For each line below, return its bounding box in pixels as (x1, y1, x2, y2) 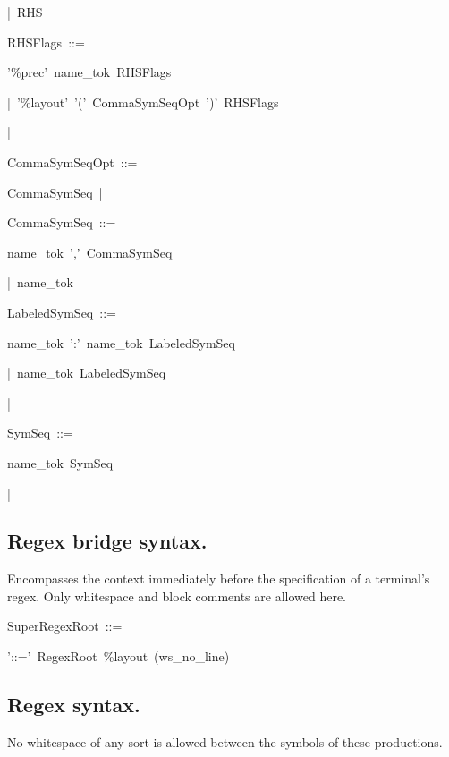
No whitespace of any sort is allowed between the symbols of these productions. (7, 732, 443, 751)
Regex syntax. (7, 691, 140, 719)
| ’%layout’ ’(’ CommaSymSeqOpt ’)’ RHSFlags (7, 92, 279, 111)
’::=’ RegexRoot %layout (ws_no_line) (7, 647, 230, 666)
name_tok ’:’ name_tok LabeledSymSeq (7, 333, 235, 352)
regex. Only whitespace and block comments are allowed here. (7, 586, 347, 605)
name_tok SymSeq (7, 453, 114, 472)
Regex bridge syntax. (7, 527, 208, 555)
